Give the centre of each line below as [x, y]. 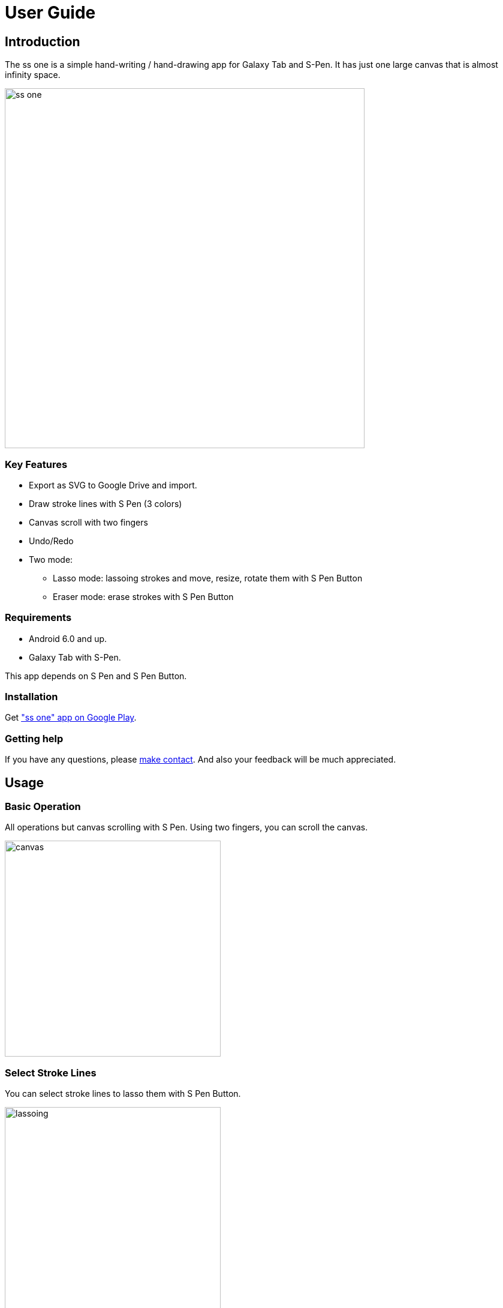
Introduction [43, 41]
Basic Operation [43, 807]
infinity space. [33, 75]
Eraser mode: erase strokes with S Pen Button [143, 596]
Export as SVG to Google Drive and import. [113, 485]
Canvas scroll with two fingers [88, 522]
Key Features [36, 464]
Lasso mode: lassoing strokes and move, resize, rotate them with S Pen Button [208, 578]
